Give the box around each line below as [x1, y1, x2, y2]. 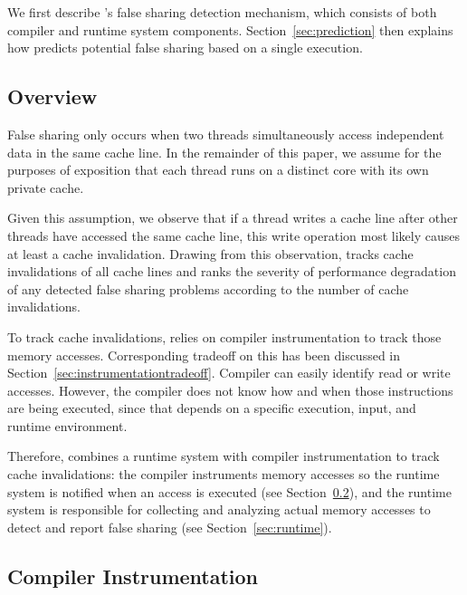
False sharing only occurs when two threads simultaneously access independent [7, 124, 444, 143]
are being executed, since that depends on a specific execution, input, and [7, 398, 416, 417]
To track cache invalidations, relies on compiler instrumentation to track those [7, 327, 442, 346]
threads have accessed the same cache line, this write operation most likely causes [7, 226, 460, 245]
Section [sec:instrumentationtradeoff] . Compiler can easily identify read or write [7, 363, 451, 382]
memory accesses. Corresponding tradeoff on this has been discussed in [7, 345, 401, 364]
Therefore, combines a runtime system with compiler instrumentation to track [7, 446, 440, 465]
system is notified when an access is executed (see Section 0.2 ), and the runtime [7, 482, 452, 501]
